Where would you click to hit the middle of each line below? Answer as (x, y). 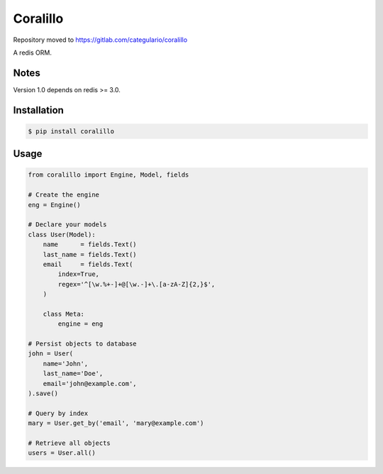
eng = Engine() (54, 205)
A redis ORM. (33, 53)
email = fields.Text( (88, 264)
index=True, (78, 274)
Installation (38, 110)
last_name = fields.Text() (90, 254)
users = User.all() (62, 453)
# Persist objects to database (83, 344)
